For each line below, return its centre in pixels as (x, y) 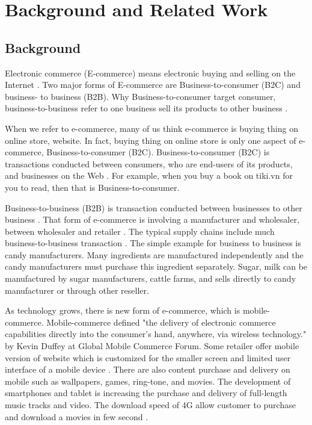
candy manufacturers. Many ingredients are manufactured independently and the (154, 254)
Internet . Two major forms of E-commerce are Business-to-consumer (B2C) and (153, 85)
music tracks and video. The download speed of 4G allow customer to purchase (150, 405)
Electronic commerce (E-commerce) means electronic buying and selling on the (150, 73)
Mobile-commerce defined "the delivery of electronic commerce (161, 322)
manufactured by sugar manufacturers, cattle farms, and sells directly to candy (151, 278)
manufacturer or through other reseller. (77, 290)
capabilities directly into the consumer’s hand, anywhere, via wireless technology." (156, 334)
